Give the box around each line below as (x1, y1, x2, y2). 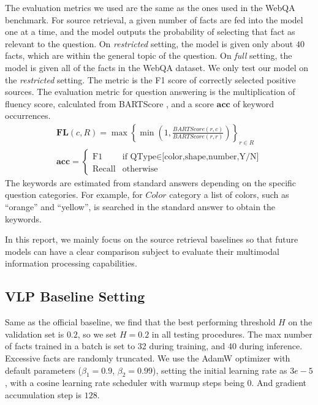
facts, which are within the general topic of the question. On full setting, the (5, 49, 292, 62)
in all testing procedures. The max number (151, 327, 312, 340)
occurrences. (5, 109, 51, 122)
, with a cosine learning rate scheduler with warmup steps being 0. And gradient (5, 376, 307, 389)
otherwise (122, 164, 158, 173)
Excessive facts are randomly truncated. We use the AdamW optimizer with (5, 351, 290, 364)
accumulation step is (5, 388, 81, 401)
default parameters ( (5, 363, 81, 376)
